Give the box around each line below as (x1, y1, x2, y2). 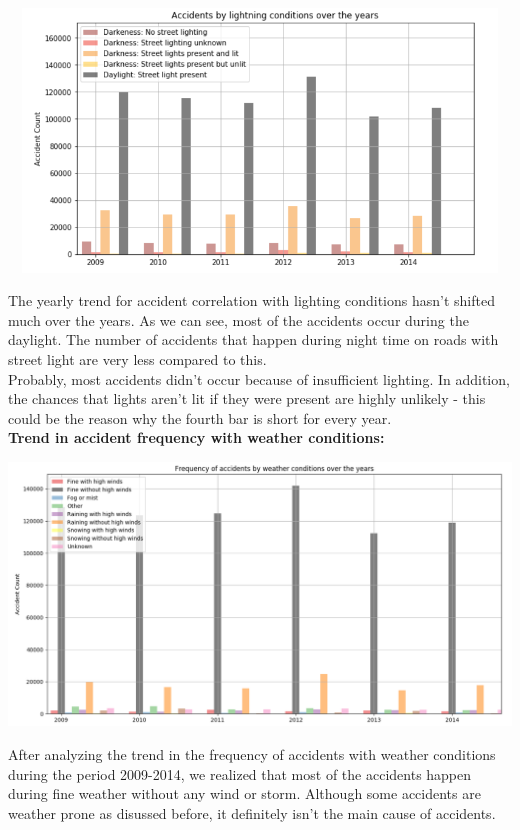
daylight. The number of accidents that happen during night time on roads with (8, 329, 499, 350)
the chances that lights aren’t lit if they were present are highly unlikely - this (8, 388, 486, 409)
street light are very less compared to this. (8, 348, 267, 369)
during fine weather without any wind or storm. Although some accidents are (8, 783, 481, 804)
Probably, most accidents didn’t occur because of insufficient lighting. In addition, (8, 368, 510, 389)
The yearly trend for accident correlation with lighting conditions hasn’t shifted (8, 290, 495, 311)
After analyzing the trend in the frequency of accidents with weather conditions (8, 744, 496, 765)
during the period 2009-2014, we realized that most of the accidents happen (8, 763, 472, 784)
